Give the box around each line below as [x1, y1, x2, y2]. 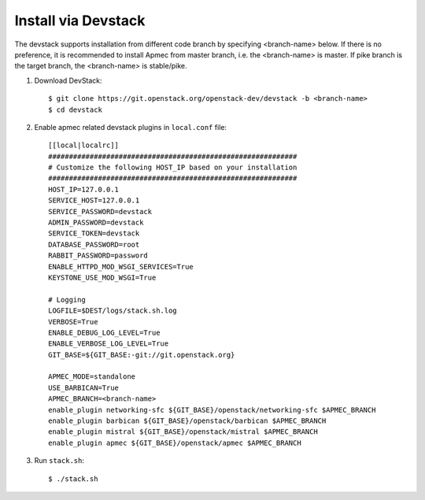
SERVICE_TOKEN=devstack [48, 229, 140, 238]
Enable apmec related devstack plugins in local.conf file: [34, 122, 227, 131]
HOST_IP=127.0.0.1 [48, 185, 120, 194]
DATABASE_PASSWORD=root [48, 240, 140, 249]
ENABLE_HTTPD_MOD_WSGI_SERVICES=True [48, 262, 194, 271]
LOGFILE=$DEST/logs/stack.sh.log [48, 306, 177, 315]
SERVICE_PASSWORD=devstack [48, 207, 153, 216]
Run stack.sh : [34, 456, 84, 465]
